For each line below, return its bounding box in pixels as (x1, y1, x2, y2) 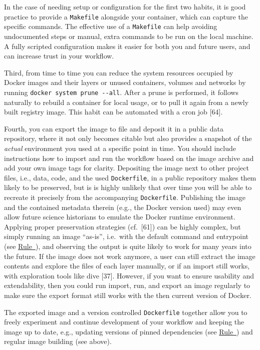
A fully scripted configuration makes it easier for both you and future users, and (4, 40, 250, 51)
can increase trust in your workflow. (4, 50, 114, 61)
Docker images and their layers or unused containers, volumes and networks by (4, 77, 246, 87)
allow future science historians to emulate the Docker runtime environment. (4, 211, 235, 222)
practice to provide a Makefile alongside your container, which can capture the (4, 11, 248, 21)
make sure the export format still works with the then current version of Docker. (4, 289, 251, 300)
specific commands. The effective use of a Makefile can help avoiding (4, 21, 217, 31)
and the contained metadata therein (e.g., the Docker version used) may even (4, 201, 241, 212)
